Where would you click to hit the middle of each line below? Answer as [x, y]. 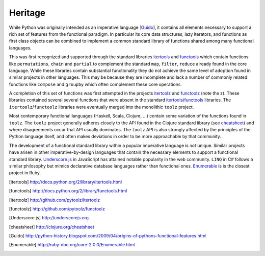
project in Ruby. [25, 173]
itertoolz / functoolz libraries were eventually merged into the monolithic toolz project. [101, 107]
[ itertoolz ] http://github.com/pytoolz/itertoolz [54, 200]
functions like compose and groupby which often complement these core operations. [95, 84]
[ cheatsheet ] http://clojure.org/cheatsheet [52, 227]
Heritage [27, 13]
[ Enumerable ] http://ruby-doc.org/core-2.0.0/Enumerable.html [72, 245]
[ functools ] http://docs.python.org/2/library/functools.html [68, 191]
